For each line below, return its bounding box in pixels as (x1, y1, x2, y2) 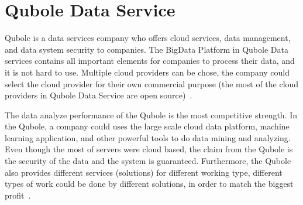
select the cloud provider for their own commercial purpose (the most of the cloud (5, 77, 299, 90)
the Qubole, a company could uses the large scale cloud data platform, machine (5, 120, 290, 132)
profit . (5, 189, 31, 201)
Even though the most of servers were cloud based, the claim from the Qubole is (5, 143, 293, 155)
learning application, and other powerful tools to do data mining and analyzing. (5, 131, 291, 143)
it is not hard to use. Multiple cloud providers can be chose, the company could (5, 66, 290, 78)
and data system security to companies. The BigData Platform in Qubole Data (5, 43, 288, 55)
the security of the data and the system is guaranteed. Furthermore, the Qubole (5, 155, 291, 167)
